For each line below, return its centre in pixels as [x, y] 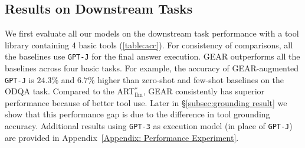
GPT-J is [19, 79]
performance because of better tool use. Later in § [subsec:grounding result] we [146, 102]
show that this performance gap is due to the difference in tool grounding [137, 114]
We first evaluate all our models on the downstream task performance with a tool [152, 33]
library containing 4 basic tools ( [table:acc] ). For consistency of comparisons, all [149, 45]
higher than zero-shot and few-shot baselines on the [191, 79]
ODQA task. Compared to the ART [70, 91]
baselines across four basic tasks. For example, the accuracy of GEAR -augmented [152, 68]
